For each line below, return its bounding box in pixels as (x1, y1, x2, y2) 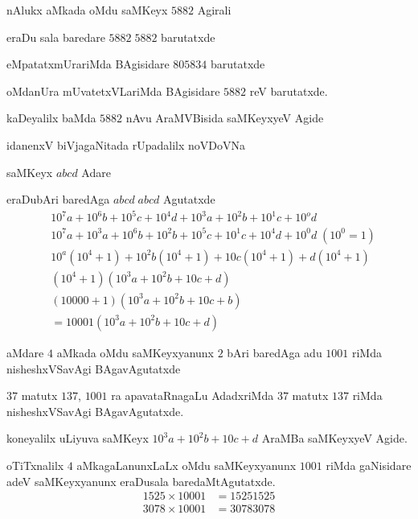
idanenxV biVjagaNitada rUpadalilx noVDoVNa (6, 136, 246, 153)
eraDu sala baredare (6, 28, 105, 45)
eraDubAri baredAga (6, 191, 110, 208)
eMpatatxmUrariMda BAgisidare (6, 56, 170, 72)
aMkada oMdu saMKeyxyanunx (56, 344, 215, 360)
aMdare (6, 344, 44, 360)
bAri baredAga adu (227, 344, 322, 360)
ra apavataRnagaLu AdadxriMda (111, 387, 274, 404)
